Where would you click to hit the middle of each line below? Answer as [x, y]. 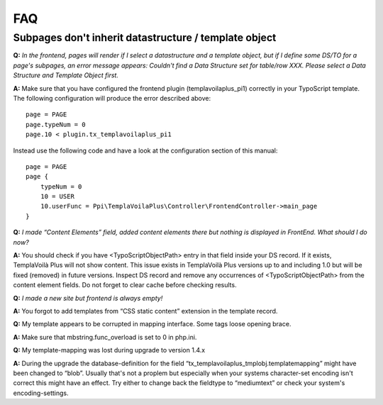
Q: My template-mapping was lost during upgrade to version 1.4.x [109, 350]
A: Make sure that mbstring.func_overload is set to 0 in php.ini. [105, 337]
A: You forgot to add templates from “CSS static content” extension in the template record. [145, 311]
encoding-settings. [41, 393]
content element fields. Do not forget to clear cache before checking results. [125, 285]
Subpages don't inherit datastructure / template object [145, 38]
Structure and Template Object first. [66, 75]
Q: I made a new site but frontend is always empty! [88, 298]
